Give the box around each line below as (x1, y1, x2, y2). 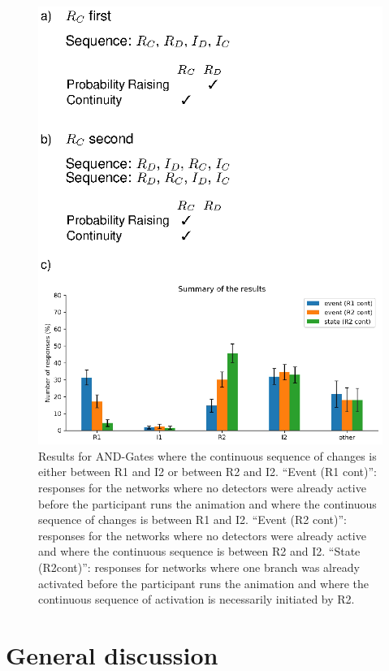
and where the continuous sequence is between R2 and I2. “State (38, 543, 361, 560)
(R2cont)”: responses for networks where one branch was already (38, 558, 360, 575)
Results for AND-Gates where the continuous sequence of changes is (38, 447, 377, 464)
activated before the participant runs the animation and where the (38, 574, 370, 591)
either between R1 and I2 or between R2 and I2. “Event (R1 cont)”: (38, 463, 377, 480)
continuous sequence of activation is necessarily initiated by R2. (38, 591, 355, 608)
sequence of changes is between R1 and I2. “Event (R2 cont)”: (38, 511, 347, 528)
